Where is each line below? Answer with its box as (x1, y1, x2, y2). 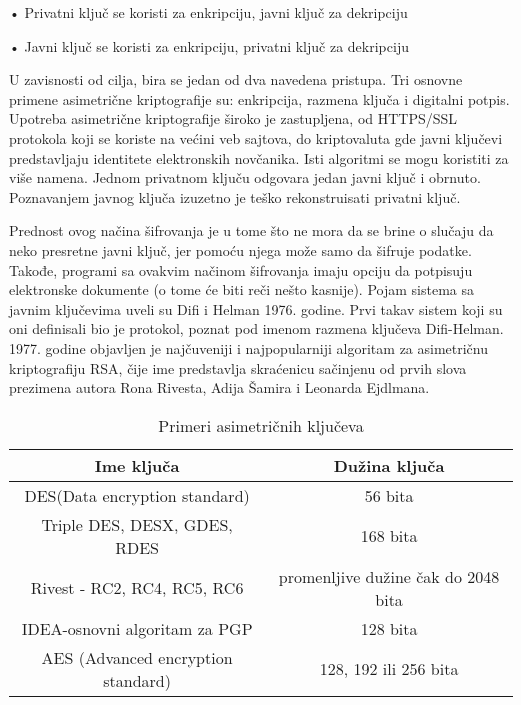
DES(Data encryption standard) (24, 483, 250, 507)
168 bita (360, 524, 418, 548)
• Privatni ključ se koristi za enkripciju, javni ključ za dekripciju (9, 2, 408, 22)
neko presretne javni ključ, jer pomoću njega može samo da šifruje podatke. (9, 239, 472, 260)
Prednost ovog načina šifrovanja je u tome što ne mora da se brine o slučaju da (9, 220, 494, 241)
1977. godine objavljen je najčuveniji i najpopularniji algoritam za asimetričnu (9, 337, 489, 358)
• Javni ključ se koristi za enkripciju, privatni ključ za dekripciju (9, 35, 409, 56)
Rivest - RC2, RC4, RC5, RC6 (30, 576, 244, 600)
